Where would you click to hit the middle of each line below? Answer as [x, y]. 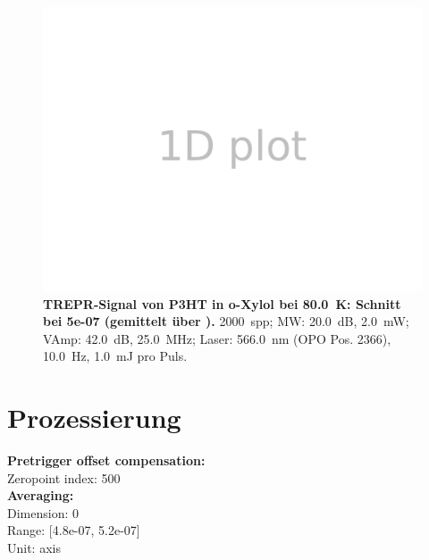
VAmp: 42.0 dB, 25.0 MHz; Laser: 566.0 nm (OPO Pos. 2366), [217, 338]
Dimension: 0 [43, 512]
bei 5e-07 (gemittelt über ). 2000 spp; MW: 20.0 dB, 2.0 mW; [226, 321]
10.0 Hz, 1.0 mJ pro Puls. [115, 356]
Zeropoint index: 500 [64, 477]
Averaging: [41, 495]
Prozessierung [94, 418]
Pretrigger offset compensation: [106, 460]
